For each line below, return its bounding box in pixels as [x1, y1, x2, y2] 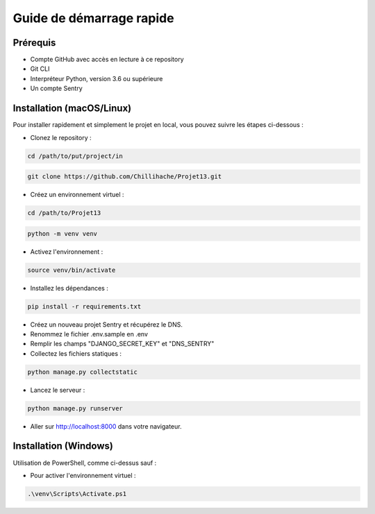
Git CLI [30, 65, 50, 73]
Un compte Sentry [30, 84, 83, 93]
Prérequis [12, 37, 56, 49]
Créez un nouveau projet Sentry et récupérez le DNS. [30, 320, 183, 329]
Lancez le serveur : [30, 386, 85, 394]
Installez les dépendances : [30, 284, 109, 292]
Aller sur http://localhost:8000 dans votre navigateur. [30, 422, 182, 430]
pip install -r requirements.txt [27, 302, 142, 310]
